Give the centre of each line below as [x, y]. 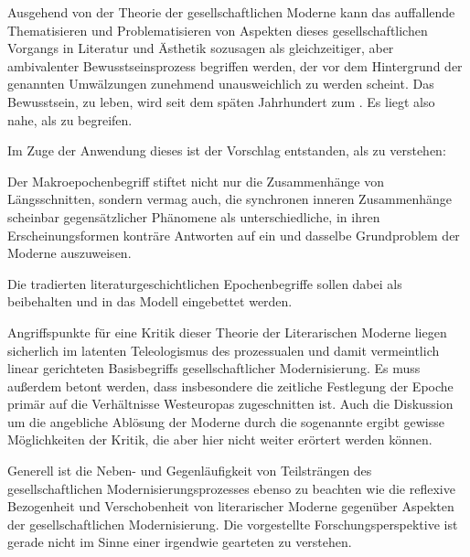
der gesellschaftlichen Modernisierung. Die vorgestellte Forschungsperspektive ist [233, 524]
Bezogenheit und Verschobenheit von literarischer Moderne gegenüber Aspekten [231, 506]
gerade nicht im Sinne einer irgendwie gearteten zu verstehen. [180, 542]
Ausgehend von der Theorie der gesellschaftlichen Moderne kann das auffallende [231, 12]
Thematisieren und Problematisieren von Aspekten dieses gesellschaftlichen [218, 30]
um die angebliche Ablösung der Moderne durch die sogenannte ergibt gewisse [226, 421]
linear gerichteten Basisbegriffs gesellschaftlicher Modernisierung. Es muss [214, 368]
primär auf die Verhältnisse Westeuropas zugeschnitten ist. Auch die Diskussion [230, 404]
